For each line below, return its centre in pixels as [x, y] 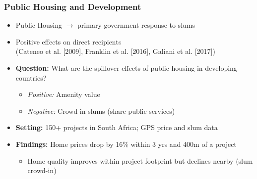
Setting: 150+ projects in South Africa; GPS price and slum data [117, 127]
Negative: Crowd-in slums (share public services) [101, 111]
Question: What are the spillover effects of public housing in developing [126, 68]
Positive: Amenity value [64, 94]
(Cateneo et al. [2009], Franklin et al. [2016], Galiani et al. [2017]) [115, 51]
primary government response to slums [136, 25]
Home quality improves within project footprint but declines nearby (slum [140, 160]
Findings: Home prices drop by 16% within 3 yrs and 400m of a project [126, 144]
